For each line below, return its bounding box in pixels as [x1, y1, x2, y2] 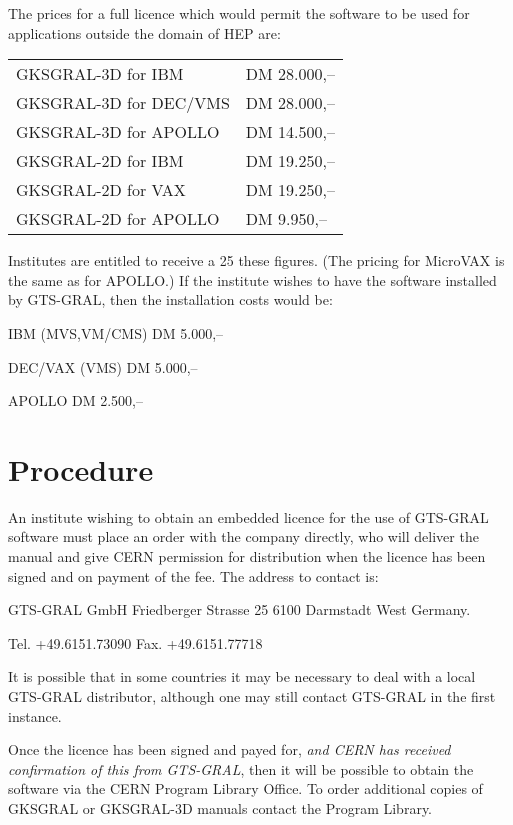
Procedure [8, 448, 154, 489]
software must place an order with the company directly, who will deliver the [8, 526, 479, 547]
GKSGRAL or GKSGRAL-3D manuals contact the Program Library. [8, 798, 433, 818]
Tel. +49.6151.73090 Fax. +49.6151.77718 [8, 632, 263, 653]
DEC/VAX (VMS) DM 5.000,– [8, 356, 198, 377]
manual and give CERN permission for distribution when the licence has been [8, 546, 486, 567]
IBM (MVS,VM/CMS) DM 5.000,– [8, 322, 224, 343]
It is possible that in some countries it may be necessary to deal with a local [8, 666, 476, 687]
